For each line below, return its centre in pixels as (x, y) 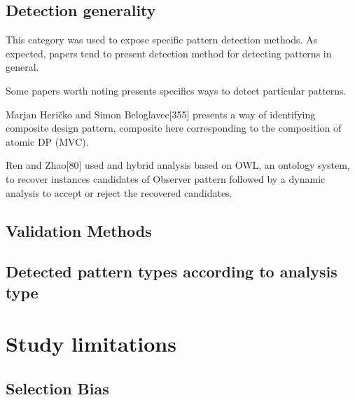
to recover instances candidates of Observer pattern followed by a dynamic (166, 178)
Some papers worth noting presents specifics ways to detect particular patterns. (176, 90)
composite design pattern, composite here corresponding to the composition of (174, 128)
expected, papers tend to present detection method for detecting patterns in (169, 53)
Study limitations (91, 344)
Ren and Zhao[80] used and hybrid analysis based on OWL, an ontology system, (178, 165)
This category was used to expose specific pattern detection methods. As (162, 40)
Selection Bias (57, 388)
